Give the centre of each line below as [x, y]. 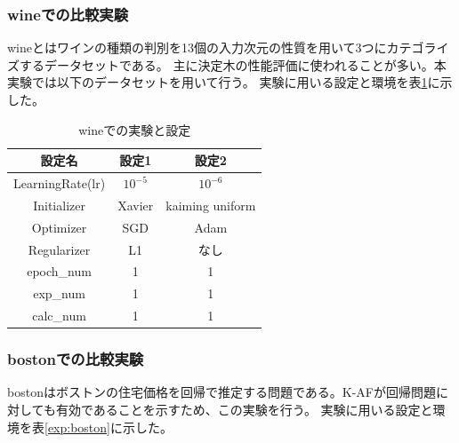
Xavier [136, 205]
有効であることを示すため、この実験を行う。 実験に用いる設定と [244, 409]
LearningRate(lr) [60, 183]
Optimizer [59, 227]
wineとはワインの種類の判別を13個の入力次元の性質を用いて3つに [197, 47]
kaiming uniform [211, 205]
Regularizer [59, 249]
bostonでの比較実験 [76, 359]
